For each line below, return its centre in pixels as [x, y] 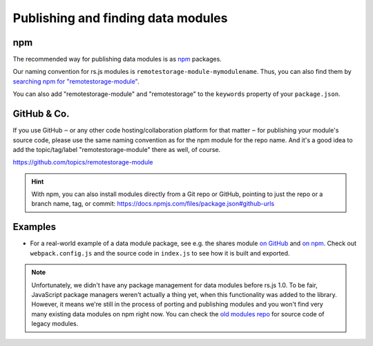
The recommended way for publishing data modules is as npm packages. [117, 59]
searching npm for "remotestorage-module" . [76, 81]
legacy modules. [55, 324]
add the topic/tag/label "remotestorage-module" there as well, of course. [117, 149]
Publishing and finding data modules [120, 18]
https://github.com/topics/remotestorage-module [83, 162]
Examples [35, 227]
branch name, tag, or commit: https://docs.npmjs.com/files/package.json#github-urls [153, 204]
